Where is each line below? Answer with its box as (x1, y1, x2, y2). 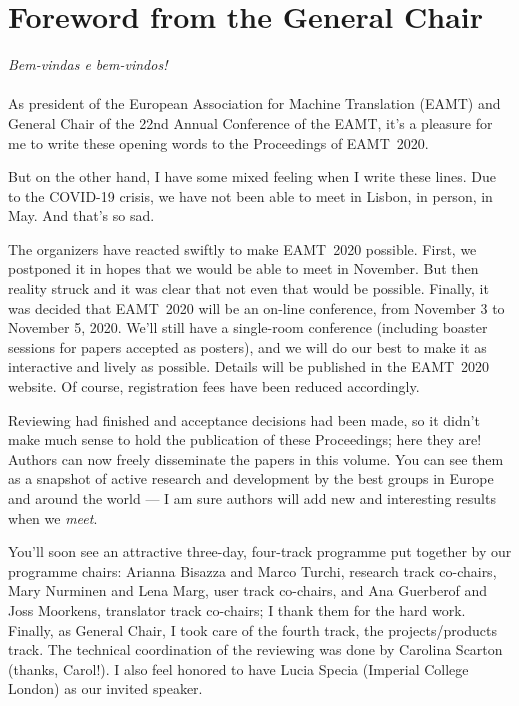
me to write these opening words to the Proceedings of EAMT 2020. (8, 132, 429, 153)
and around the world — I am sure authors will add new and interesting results (8, 488, 496, 508)
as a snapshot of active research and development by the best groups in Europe (8, 468, 494, 489)
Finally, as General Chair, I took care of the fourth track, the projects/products (8, 619, 497, 640)
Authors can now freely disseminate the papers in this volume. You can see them (8, 448, 504, 469)
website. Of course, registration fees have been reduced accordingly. (8, 376, 420, 397)
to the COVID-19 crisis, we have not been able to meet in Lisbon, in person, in (8, 185, 493, 206)
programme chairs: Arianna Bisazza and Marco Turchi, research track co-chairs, (8, 560, 497, 581)
